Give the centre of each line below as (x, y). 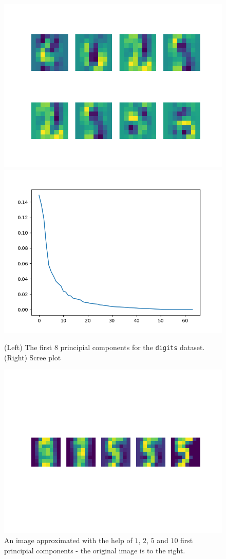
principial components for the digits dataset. (133, 347)
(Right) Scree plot (33, 357)
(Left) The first (28, 347)
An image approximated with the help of (68, 540)
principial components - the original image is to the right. (95, 550)
